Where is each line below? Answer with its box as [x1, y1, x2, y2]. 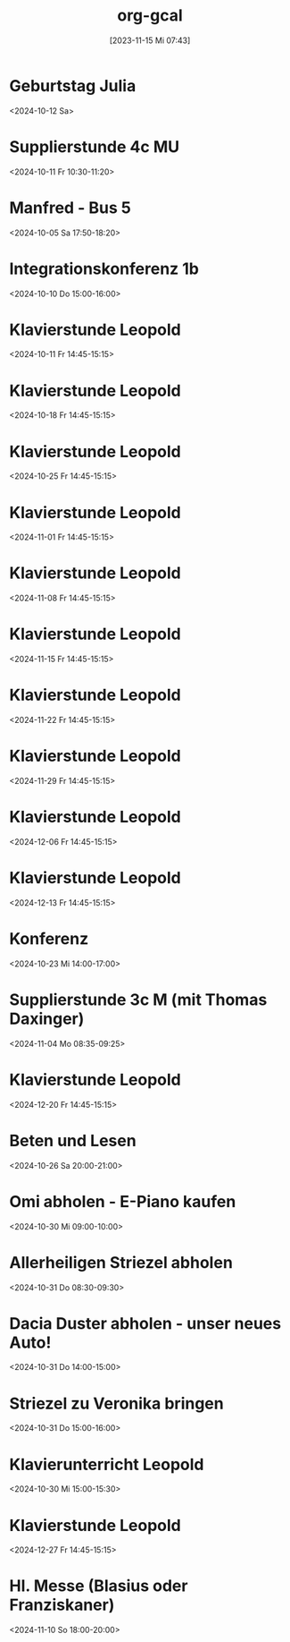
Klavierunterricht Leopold [9, 1454, 204, 1475]
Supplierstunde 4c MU [9, 136, 180, 157]
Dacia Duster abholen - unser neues [9, 1313, 282, 1333]
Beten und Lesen [9, 1130, 137, 1151]
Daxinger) [9, 1008, 85, 1029]
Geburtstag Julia [9, 75, 137, 96]
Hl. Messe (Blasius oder [9, 1576, 188, 1596]
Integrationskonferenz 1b [9, 259, 199, 278]
